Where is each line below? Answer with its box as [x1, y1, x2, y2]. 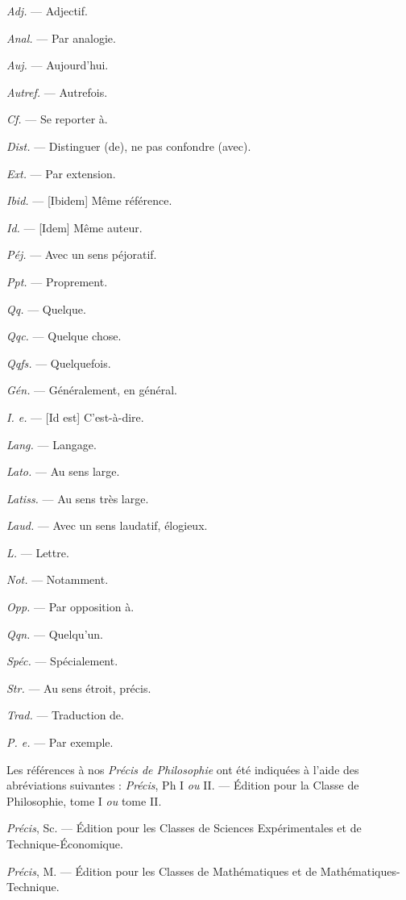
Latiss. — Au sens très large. [6, 490, 149, 506]
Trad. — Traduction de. [6, 706, 124, 723]
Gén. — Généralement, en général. [6, 381, 177, 398]
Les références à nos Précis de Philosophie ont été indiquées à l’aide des [6, 760, 359, 777]
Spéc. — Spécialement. [6, 652, 118, 669]
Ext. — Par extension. [6, 165, 116, 181]
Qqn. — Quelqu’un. [6, 625, 103, 642]
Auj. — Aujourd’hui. [6, 56, 109, 73]
